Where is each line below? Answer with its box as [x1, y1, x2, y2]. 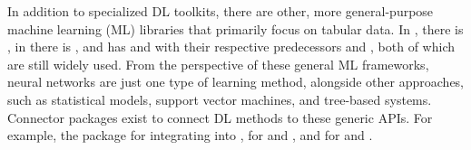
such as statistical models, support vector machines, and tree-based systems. [7, 89, 432, 108]
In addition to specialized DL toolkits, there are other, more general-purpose [7, 2, 434, 20]
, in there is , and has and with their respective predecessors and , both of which [7, 37, 456, 56]
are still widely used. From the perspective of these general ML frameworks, [7, 54, 429, 73]
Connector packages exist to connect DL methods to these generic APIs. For [7, 108, 433, 127]
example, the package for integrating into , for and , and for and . [7, 126, 373, 145]
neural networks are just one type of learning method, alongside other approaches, [7, 72, 465, 91]
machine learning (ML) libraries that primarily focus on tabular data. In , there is [7, 19, 464, 38]
